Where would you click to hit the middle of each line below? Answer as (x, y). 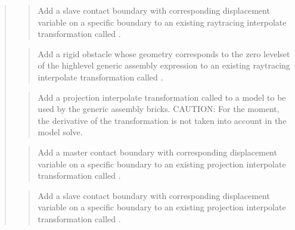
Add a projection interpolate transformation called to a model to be (162, 97)
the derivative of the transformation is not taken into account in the (162, 120)
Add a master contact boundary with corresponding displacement (157, 152)
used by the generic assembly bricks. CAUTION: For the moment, (159, 109)
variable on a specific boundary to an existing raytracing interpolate (162, 22)
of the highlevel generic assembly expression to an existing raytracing (164, 65)
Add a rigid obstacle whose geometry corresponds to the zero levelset (164, 53)
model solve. (60, 132)
